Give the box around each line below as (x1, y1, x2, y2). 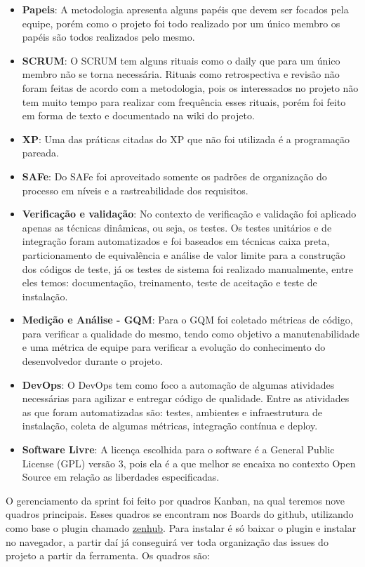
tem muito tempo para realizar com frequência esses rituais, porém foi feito (22, 94, 346, 109)
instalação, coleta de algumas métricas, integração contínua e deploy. (22, 418, 318, 433)
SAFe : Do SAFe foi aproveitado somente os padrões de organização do (22, 168, 327, 183)
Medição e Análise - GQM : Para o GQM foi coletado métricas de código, (22, 312, 353, 327)
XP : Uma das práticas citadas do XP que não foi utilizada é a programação (22, 131, 350, 146)
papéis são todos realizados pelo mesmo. (22, 29, 195, 44)
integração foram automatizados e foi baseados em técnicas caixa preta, (22, 234, 330, 248)
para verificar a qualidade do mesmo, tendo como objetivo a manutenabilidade (22, 326, 359, 340)
